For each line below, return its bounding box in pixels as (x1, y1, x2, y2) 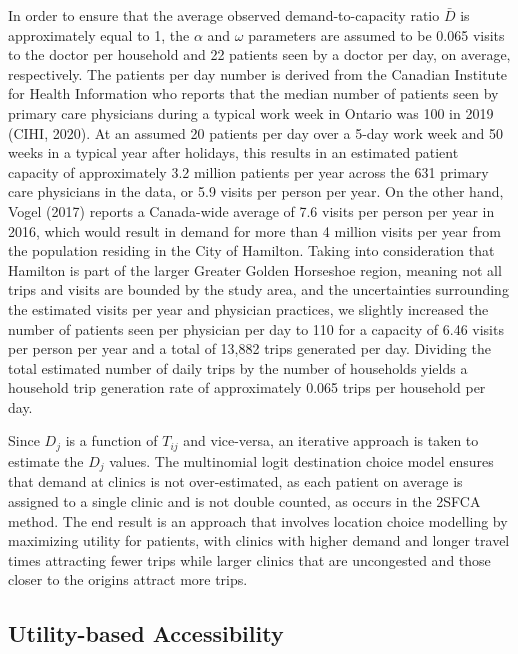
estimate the (8, 450, 84, 471)
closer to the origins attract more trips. (8, 569, 248, 590)
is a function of (65, 430, 158, 451)
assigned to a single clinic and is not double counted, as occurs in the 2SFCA (8, 490, 481, 511)
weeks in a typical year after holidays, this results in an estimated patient (8, 142, 459, 163)
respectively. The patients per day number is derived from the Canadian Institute (8, 63, 508, 84)
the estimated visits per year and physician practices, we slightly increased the (8, 298, 489, 319)
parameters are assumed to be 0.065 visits (248, 24, 505, 45)
